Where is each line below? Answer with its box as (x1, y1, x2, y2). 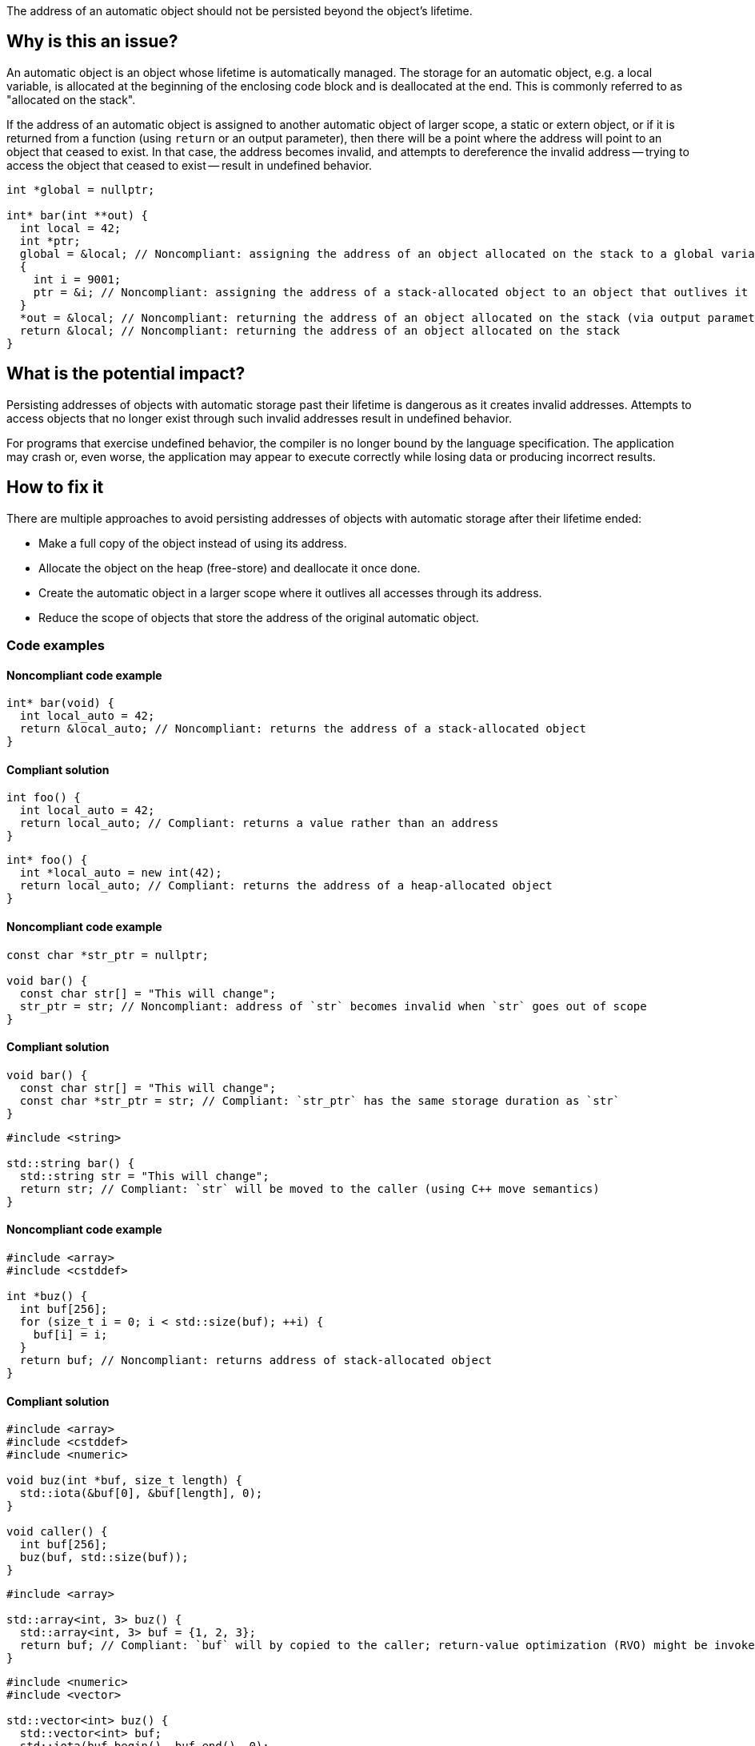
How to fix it (6, 477, 104, 498)
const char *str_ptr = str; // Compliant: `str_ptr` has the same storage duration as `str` (19, 1094, 621, 1107)
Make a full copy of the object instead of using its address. (38, 536, 347, 550)
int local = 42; (19, 221, 122, 235)
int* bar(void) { (6, 696, 114, 710)
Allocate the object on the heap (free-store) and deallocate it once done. (38, 560, 421, 575)
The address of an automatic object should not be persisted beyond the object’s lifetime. (6, 4, 473, 18)
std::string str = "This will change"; (19, 1169, 270, 1182)
